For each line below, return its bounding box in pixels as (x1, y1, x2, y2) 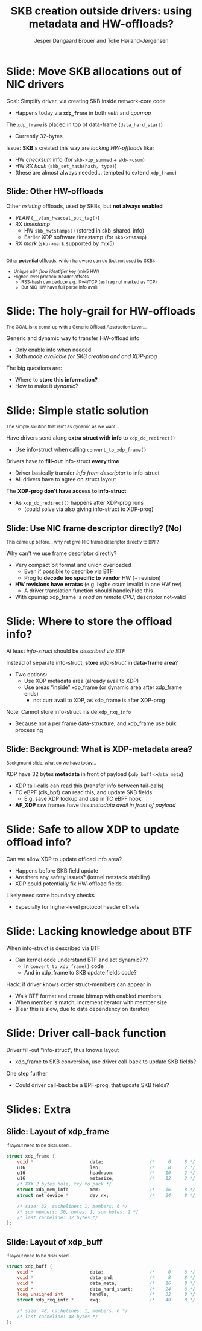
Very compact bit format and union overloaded (14, 562, 131, 569)
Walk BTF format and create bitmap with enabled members (14, 992, 162, 999)
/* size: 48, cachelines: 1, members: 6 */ (17, 1308, 128, 1314)
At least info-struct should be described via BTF (6, 647, 125, 655)
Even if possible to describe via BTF (24, 568, 113, 575)
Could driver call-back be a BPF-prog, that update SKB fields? (14, 1081, 169, 1088)
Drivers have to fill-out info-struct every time (6, 458, 119, 465)
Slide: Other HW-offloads (6, 186, 104, 197)
